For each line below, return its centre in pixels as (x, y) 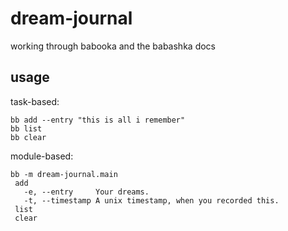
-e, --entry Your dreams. (86, 192)
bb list (26, 128)
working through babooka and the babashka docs (113, 46)
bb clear (28, 137)
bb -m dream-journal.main (64, 174)
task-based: (35, 101)
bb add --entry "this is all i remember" (98, 120)
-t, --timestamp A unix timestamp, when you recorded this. (151, 200)
